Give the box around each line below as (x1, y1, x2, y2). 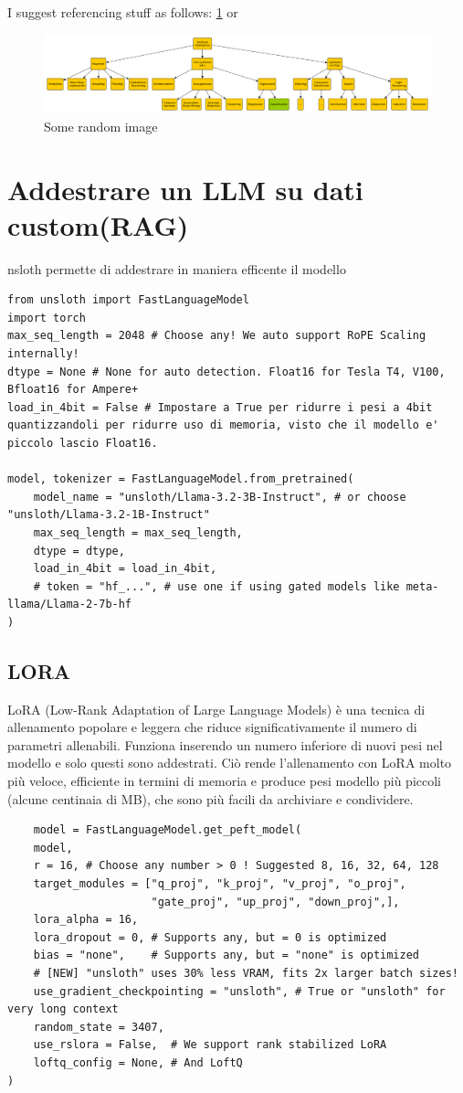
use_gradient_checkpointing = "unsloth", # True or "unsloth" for (33, 984, 446, 998)
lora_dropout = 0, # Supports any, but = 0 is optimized (33, 930, 387, 944)
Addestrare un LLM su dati (7, 170, 363, 207)
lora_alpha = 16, (33, 913, 139, 927)
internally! (7, 347, 79, 360)
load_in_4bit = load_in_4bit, (33, 562, 217, 576)
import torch (7, 311, 86, 324)
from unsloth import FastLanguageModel (7, 293, 249, 307)
